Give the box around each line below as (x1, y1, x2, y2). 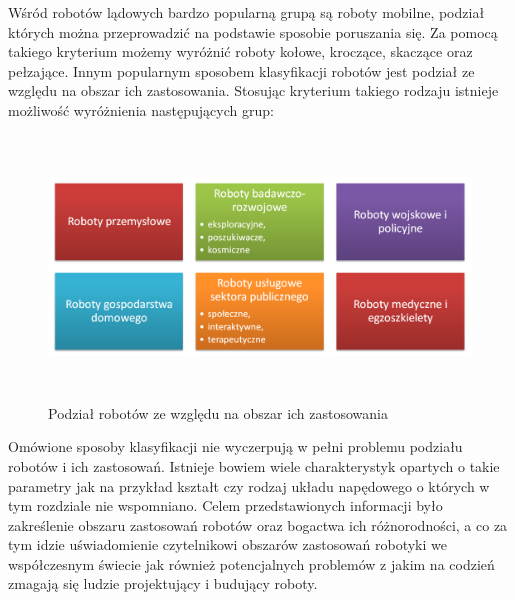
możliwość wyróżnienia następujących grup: (8, 99, 274, 120)
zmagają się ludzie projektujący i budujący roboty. (8, 573, 318, 594)
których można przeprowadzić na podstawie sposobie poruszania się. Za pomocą (8, 21, 498, 42)
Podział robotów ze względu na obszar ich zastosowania (48, 402, 389, 423)
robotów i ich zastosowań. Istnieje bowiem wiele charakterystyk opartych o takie (8, 455, 500, 476)
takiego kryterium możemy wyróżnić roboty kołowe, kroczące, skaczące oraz (8, 41, 473, 62)
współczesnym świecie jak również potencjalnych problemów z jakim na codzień (8, 553, 495, 574)
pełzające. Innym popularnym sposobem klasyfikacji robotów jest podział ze (8, 60, 475, 81)
